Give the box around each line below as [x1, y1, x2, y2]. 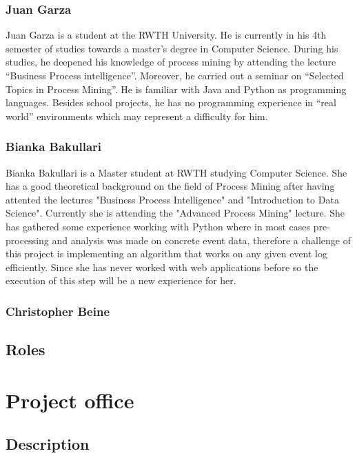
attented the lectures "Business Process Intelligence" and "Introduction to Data [6, 192, 339, 206]
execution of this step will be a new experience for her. [6, 273, 236, 288]
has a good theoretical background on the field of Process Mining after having [6, 179, 335, 193]
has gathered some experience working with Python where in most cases [6, 219, 311, 233]
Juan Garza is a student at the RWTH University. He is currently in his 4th [6, 28, 327, 42]
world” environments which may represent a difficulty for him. [6, 108, 268, 123]
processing [6, 232, 49, 247]
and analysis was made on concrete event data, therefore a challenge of [52, 232, 351, 247]
